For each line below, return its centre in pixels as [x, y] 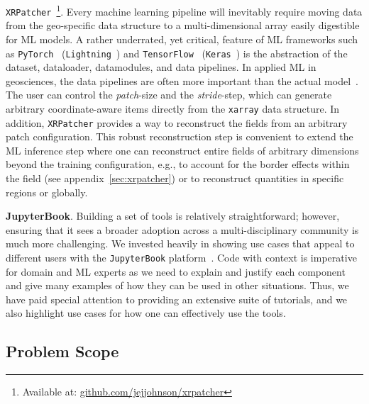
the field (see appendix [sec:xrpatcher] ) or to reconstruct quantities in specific [175, 178]
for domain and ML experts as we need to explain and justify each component [176, 271]
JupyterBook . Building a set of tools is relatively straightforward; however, [173, 216]
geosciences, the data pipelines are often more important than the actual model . [182, 80]
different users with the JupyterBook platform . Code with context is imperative [181, 257]
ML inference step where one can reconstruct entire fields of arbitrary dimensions [182, 150]
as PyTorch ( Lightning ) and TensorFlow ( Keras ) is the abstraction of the [177, 53]
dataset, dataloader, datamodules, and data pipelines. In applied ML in [161, 67]
